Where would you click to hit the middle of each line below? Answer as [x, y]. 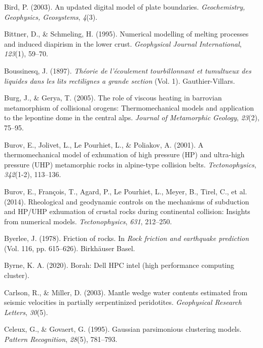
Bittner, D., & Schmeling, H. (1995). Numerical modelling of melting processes [126, 34]
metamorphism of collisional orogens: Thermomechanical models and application [129, 107]
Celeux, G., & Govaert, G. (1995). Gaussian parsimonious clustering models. [123, 329]
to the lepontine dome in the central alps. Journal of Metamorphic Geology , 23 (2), [132, 117]
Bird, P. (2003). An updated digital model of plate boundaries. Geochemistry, [125, 7]
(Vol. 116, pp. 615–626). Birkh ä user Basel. [70, 248]
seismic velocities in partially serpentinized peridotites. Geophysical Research [123, 302]
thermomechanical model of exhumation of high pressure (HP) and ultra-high [124, 154]
